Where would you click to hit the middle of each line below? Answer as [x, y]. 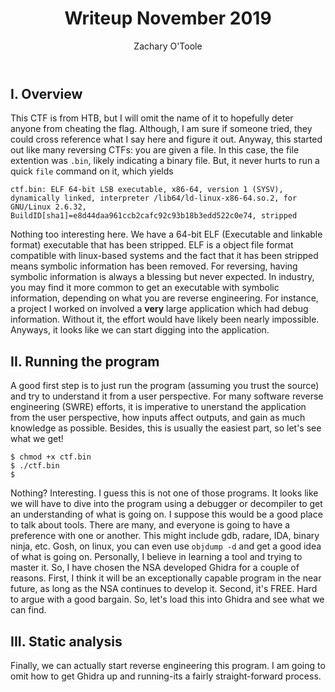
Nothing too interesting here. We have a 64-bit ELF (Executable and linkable [166, 234]
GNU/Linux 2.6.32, [48, 207]
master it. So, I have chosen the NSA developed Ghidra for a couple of [155, 568]
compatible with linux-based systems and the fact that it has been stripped [164, 256]
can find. [28, 610]
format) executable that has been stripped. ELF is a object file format [152, 245]
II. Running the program [85, 361]
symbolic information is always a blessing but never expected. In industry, [162, 277]
